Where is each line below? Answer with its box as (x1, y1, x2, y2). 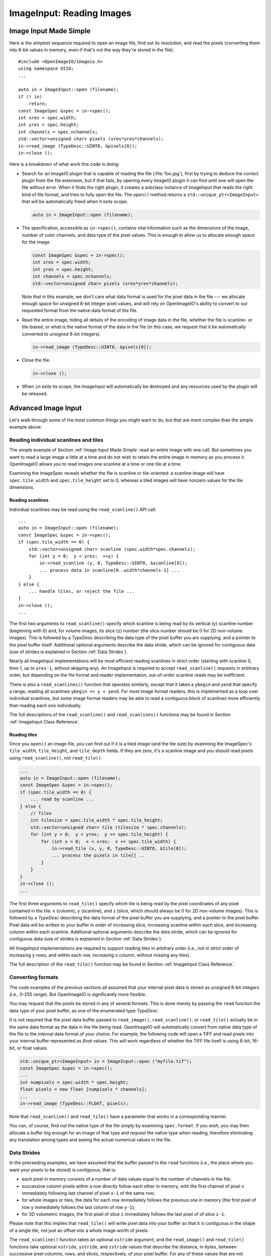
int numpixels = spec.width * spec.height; (20, 1079, 129, 1085)
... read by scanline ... (30, 796, 94, 802)
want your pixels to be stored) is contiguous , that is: (9, 1167, 116, 1173)
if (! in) (18, 93, 42, 99)
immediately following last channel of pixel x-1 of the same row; (22, 1190, 155, 1196)
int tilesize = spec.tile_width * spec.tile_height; (30, 817, 163, 823)
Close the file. (22, 357, 51, 363)
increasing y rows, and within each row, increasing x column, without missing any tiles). (9, 952, 191, 958)
